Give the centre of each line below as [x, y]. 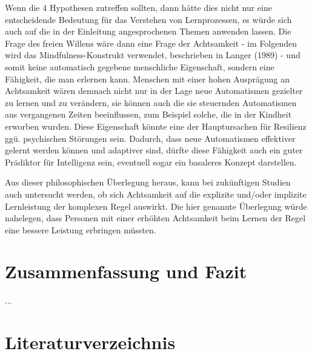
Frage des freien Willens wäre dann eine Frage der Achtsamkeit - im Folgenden [151, 43]
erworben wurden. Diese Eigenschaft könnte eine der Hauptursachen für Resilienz [156, 126]
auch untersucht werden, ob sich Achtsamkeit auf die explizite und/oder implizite [156, 194]
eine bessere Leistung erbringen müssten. [81, 229]
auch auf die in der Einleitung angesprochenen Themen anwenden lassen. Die [148, 31]
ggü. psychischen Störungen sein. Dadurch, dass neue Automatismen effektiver [150, 138]
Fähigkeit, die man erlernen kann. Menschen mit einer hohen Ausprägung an [148, 78]
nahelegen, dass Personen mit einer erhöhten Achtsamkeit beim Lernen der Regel [155, 218]
